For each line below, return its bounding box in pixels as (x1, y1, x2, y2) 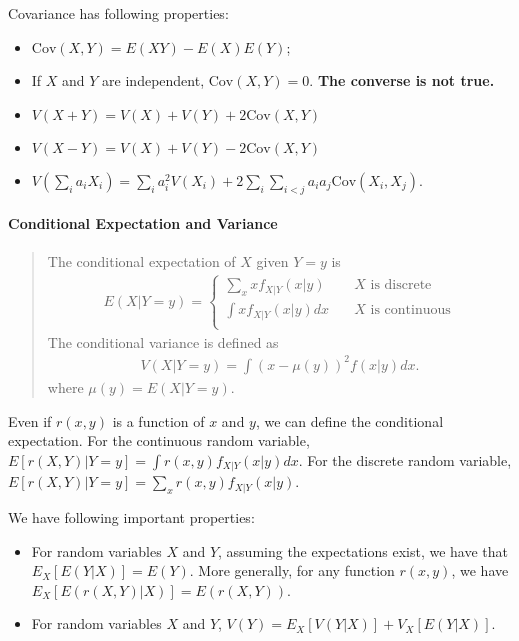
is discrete (370, 278, 432, 293)
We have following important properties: (8, 507, 255, 527)
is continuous (370, 303, 451, 318)
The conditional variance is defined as (47, 331, 279, 352)
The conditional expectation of (47, 251, 236, 272)
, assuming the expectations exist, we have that (218, 540, 509, 561)
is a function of (112, 410, 205, 431)
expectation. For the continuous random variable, (8, 430, 310, 451)
